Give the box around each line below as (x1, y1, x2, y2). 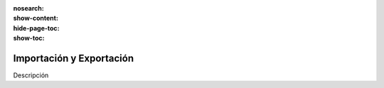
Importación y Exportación (13, 52, 134, 64)
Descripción (13, 71, 49, 79)
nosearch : (13, 4, 44, 12)
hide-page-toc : (13, 23, 60, 32)
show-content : (13, 14, 58, 23)
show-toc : (13, 34, 45, 43)
